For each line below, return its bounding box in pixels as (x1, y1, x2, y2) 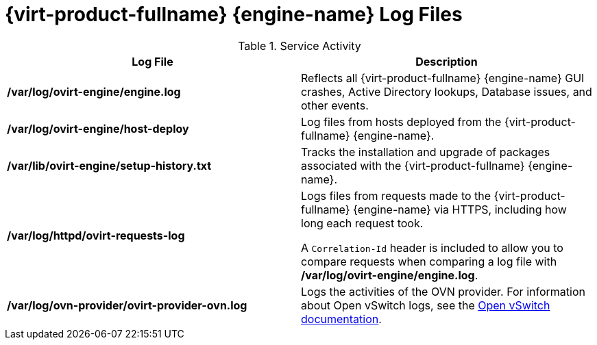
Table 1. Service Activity (238, 38, 361, 53)
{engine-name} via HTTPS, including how (353, 202, 567, 216)
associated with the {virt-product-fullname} (301, 158, 525, 172)
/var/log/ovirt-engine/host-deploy (7, 121, 189, 136)
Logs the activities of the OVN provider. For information (301, 284, 585, 298)
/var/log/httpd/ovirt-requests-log (7, 228, 185, 242)
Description (415, 54, 478, 68)
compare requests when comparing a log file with (301, 254, 557, 268)
